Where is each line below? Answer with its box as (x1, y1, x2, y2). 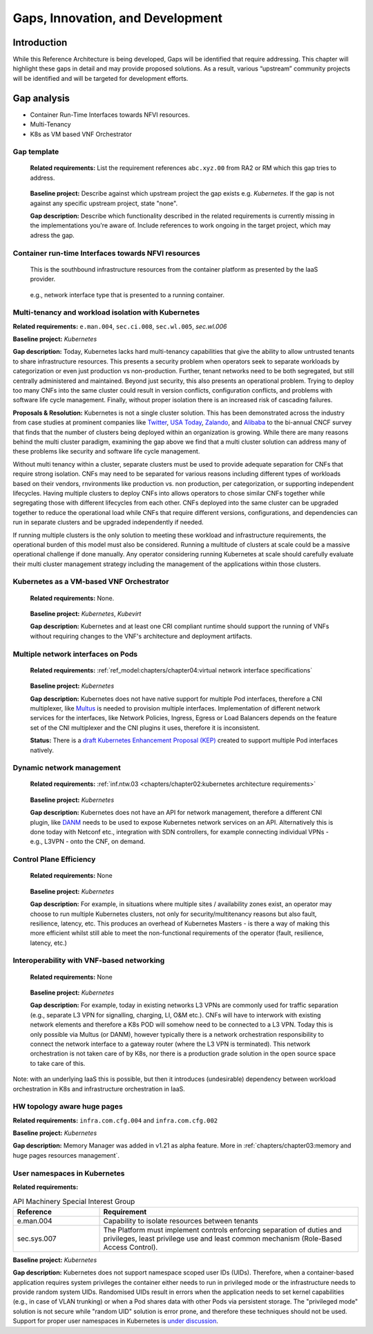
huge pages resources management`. (12, 1151, 120, 1159)
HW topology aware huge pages (12, 1102, 124, 1111)
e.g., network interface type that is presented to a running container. (30, 290, 224, 299)
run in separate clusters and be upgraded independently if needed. (12, 518, 204, 527)
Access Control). (103, 1242, 158, 1252)
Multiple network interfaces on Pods (12, 649, 138, 659)
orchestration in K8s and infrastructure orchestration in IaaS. (12, 1084, 186, 1093)
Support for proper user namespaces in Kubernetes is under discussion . (12, 1317, 219, 1325)
